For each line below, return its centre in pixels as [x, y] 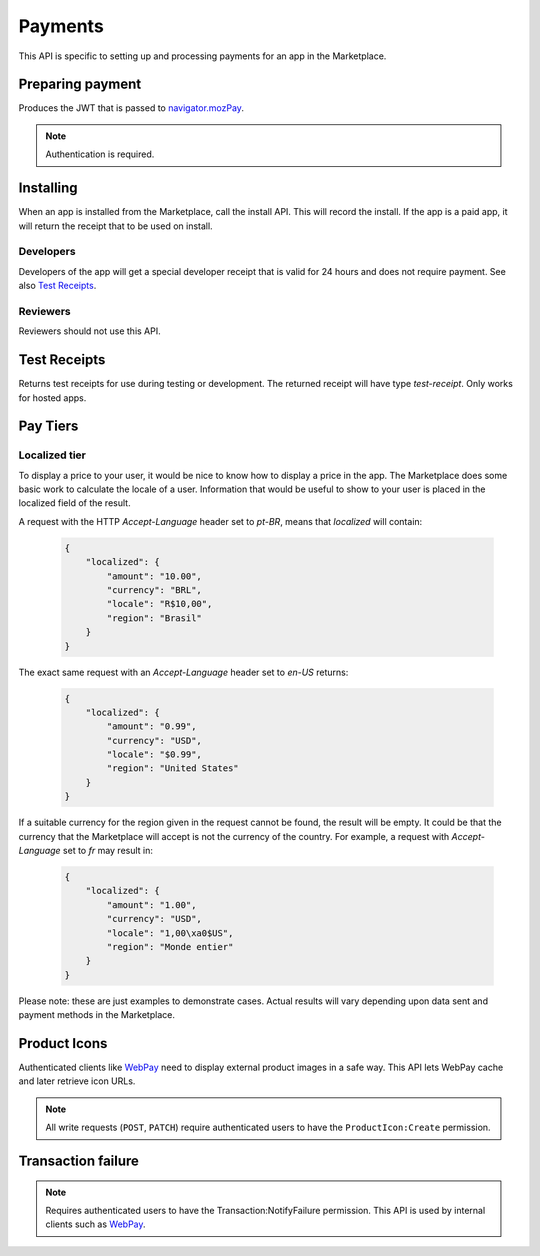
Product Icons [63, 1043]
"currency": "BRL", [154, 589]
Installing [48, 188]
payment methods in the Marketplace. [96, 1015]
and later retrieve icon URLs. [77, 1081]
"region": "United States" [172, 768]
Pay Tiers [48, 426]
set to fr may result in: [108, 851]
